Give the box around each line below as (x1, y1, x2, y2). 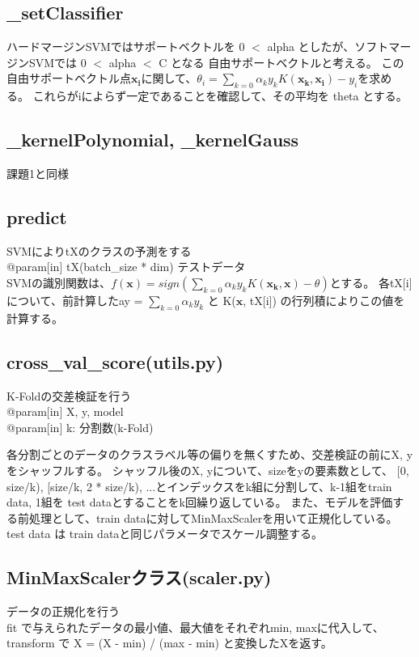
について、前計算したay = (6, 291, 143, 308)
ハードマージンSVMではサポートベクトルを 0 (6, 38, 245, 55)
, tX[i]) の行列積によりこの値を (243, 291, 405, 308)
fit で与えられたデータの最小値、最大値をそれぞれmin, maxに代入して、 (6, 618, 384, 635)
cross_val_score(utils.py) (6, 349, 224, 374)
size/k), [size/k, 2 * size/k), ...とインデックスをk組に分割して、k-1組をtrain (6, 477, 392, 494)
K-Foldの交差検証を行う (6, 387, 132, 404)
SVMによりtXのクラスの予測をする (6, 242, 192, 259)
